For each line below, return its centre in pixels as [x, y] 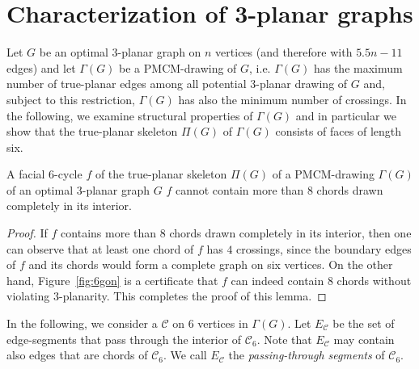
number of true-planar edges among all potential [127, 84]
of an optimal [40, 189]
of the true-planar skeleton [161, 174]
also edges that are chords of [77, 355]
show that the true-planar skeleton [92, 131]
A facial [26, 174]
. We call [185, 355]
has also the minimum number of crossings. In [292, 99]
